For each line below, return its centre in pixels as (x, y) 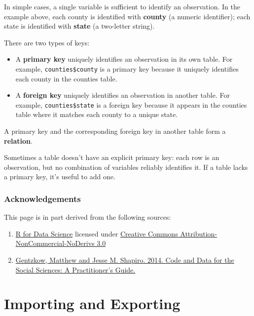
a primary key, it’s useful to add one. (60, 177)
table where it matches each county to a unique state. (97, 114)
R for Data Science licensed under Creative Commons (97, 233)
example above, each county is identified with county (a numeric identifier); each (127, 16)
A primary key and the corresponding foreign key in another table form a (115, 131)
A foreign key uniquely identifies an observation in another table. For (123, 95)
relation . (18, 140)
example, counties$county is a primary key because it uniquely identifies (127, 68)
